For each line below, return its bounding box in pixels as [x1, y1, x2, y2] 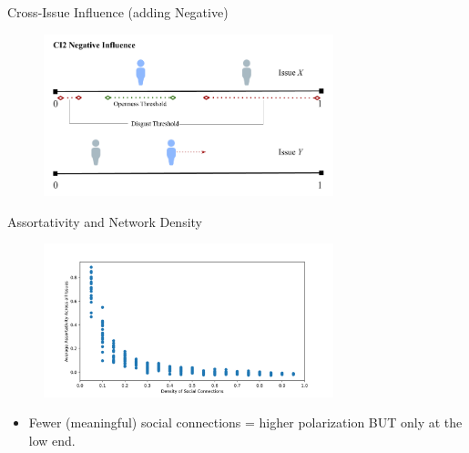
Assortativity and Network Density [7, 211, 203, 231]
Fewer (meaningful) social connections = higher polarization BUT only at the [28, 413, 463, 432]
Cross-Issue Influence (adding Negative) [7, 3, 229, 21]
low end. [28, 430, 76, 449]
